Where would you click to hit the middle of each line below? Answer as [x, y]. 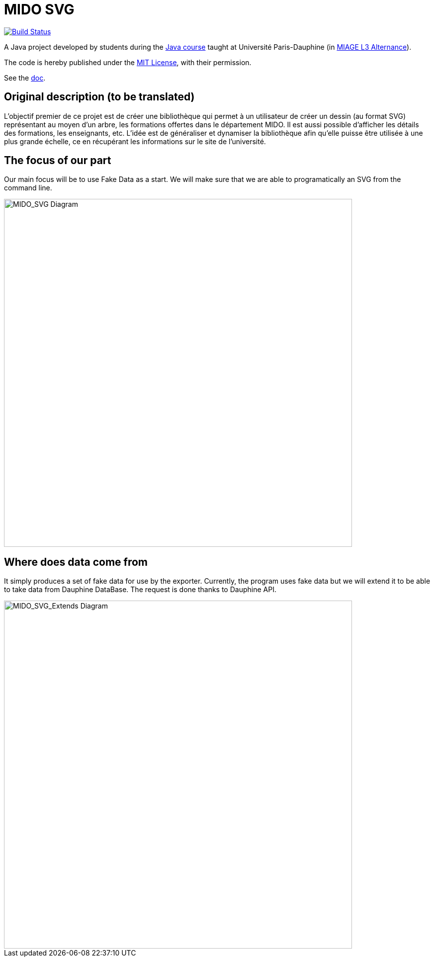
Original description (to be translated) [99, 97]
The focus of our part [58, 161]
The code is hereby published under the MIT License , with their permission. [128, 62]
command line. [28, 188]
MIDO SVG [39, 9]
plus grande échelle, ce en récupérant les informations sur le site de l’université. [135, 141]
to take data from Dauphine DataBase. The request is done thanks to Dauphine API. [140, 590]
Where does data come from [76, 562]
